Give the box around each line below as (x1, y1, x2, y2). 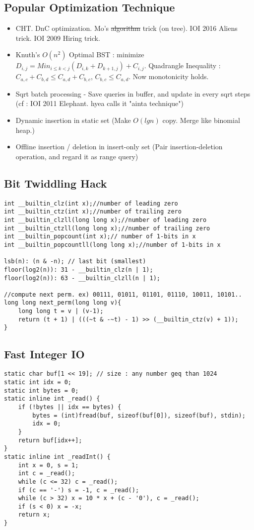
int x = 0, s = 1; (18, 461, 79, 469)
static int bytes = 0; (4, 387, 79, 394)
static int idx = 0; (4, 378, 72, 386)
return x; (18, 511, 51, 519)
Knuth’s (15, 49, 40, 60)
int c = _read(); (18, 470, 75, 477)
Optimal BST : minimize (69, 49, 144, 60)
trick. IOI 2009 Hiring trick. (15, 32, 100, 43)
